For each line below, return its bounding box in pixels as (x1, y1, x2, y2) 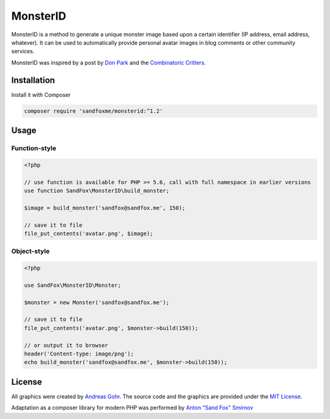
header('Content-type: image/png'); (24, 350, 134, 357)
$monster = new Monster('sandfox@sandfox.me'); (24, 299, 169, 306)
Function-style (11, 144, 56, 153)
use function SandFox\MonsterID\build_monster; (24, 187, 169, 194)
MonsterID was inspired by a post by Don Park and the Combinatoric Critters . (11, 59, 206, 66)
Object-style (11, 247, 50, 255)
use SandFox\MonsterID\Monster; (24, 282, 122, 289)
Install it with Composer (11, 91, 71, 98)
